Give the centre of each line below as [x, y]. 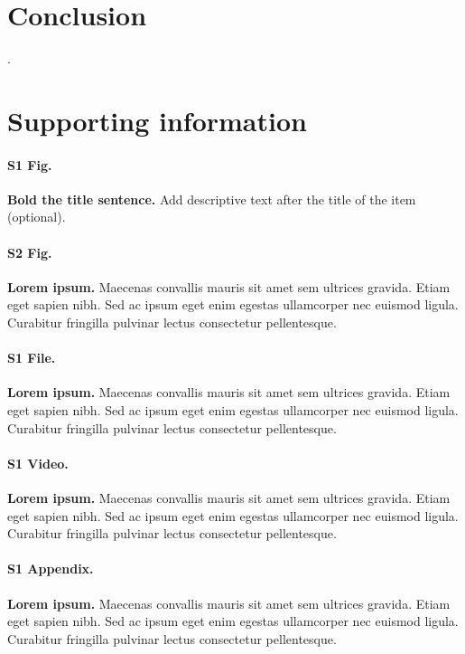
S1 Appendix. [51, 569]
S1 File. [32, 358]
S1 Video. [38, 463]
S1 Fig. [30, 164]
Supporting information [157, 120]
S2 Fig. [30, 252]
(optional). [37, 217]
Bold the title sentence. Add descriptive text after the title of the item [212, 199]
